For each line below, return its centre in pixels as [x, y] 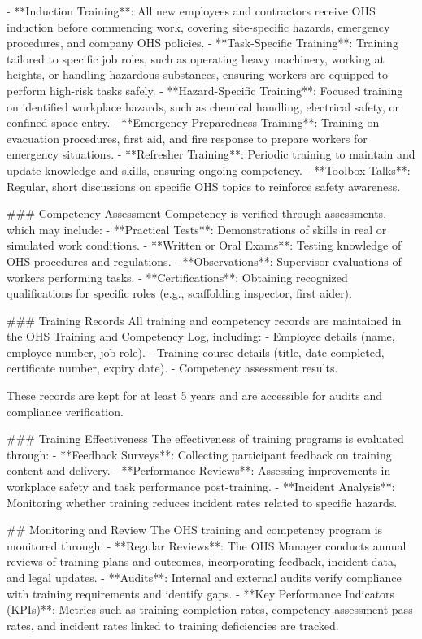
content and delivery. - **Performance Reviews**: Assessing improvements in [199, 470]
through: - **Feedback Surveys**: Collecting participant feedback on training [199, 454]
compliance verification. [65, 411]
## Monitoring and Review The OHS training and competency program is [195, 530]
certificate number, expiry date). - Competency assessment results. [172, 368]
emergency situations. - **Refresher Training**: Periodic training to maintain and [211, 154]
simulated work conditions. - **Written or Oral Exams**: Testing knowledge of [204, 245]
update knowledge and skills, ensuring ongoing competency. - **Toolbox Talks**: [209, 170]
